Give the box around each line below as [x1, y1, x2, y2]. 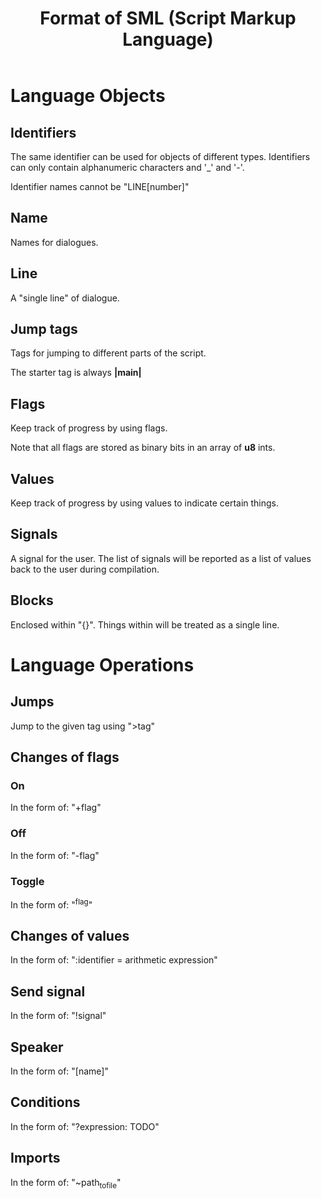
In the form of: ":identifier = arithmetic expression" [10, 954, 218, 966]
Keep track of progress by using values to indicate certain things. [10, 497, 280, 509]
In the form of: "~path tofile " [10, 1176, 122, 1191]
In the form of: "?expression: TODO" [10, 1120, 160, 1132]
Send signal [10, 983, 86, 1000]
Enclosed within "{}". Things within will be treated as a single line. [10, 618, 280, 631]
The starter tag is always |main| [10, 367, 142, 379]
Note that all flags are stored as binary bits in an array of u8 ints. [10, 442, 276, 454]
